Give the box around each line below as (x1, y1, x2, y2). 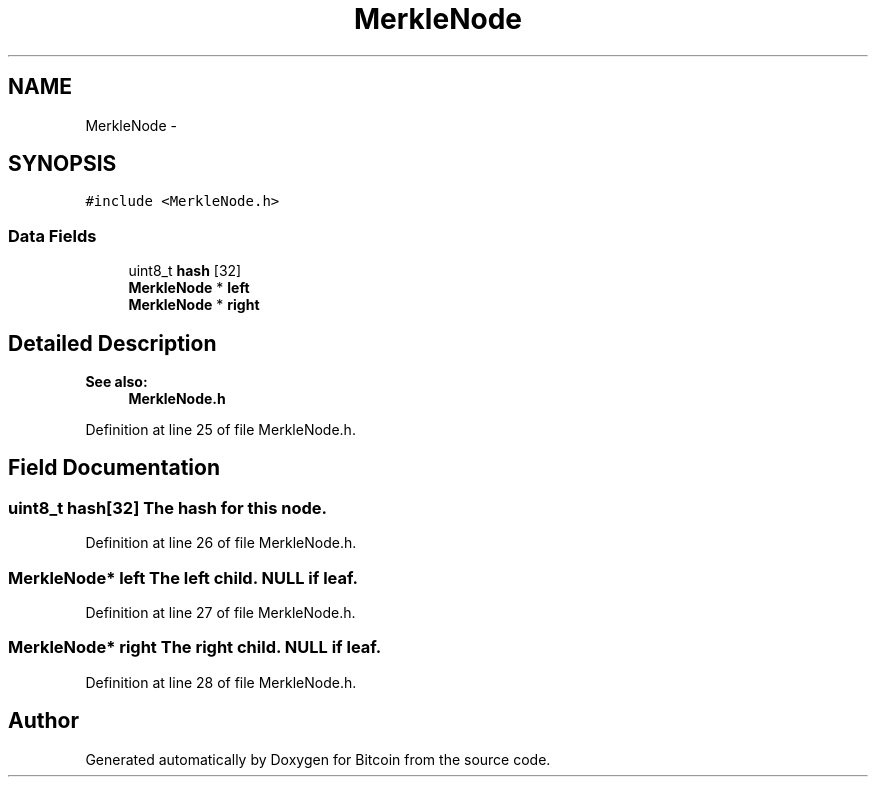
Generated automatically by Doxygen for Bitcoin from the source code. (85, 750, 551, 768)
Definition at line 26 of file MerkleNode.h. (85, 534, 357, 552)
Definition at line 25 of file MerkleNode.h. (85, 421, 356, 439)
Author (8, 708, 79, 734)
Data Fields (8, 225, 97, 246)
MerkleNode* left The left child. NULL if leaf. (8, 567, 359, 588)
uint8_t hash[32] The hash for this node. (8, 497, 327, 518)
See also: (85, 373, 148, 391)
